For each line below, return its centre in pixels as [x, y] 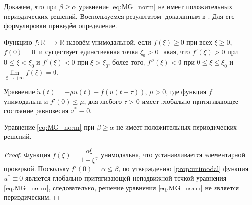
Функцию [18, 42]
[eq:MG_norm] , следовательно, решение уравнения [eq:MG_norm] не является [122, 187]
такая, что [175, 52]
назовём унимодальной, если [109, 42]
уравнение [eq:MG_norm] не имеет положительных [155, 6]
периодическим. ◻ [32, 197]
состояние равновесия [36, 111]
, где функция [186, 92]
